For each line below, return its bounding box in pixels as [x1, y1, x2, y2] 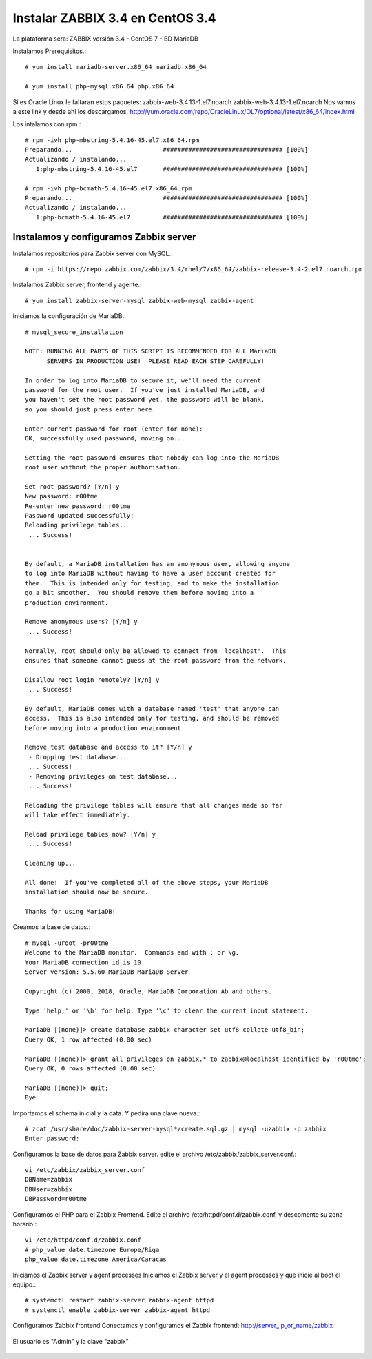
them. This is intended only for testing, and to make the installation [25, 579, 280, 587]
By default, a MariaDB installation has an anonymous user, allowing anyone [25, 560, 291, 568]
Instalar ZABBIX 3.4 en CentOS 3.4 [12, 10, 216, 26]
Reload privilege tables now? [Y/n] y [25, 830, 156, 838]
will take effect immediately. [25, 811, 131, 819]
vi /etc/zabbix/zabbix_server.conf [25, 1166, 145, 1174]
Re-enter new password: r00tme [25, 502, 131, 510]
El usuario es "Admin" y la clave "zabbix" [12, 1337, 129, 1345]
